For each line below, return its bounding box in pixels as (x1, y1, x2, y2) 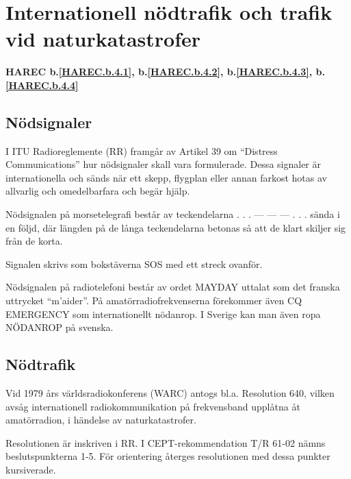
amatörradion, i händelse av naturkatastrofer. (5, 413, 196, 427)
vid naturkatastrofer (5, 25, 201, 53)
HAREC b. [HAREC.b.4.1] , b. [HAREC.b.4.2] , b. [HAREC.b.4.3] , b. (5, 64, 325, 79)
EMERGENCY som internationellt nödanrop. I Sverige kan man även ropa (5, 306, 321, 321)
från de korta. (5, 234, 63, 248)
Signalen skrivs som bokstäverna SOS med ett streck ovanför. (5, 256, 263, 271)
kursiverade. (5, 463, 56, 476)
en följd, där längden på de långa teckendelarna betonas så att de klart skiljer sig (5, 220, 346, 234)
